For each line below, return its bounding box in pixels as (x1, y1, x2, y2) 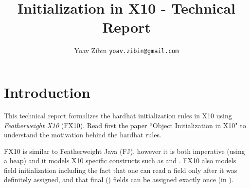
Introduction (4, 82, 90, 102)
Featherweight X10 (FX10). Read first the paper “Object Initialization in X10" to (4, 120, 246, 130)
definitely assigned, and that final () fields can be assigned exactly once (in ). (4, 174, 233, 185)
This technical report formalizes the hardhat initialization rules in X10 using (4, 110, 232, 120)
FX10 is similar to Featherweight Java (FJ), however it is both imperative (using (4, 146, 245, 156)
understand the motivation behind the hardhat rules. (4, 130, 161, 140)
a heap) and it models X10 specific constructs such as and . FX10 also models (4, 155, 236, 166)
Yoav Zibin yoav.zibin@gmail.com (74, 45, 179, 56)
